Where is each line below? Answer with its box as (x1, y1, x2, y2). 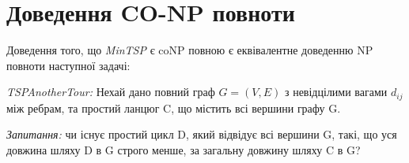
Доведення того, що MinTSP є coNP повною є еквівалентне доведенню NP (6, 42, 373, 58)
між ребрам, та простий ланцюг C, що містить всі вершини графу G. (6, 99, 341, 116)
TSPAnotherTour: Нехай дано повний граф (6, 83, 215, 100)
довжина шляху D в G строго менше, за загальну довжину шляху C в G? (6, 141, 361, 157)
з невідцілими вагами (284, 83, 388, 100)
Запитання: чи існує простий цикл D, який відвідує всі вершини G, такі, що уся (6, 126, 397, 143)
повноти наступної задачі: (6, 57, 131, 73)
